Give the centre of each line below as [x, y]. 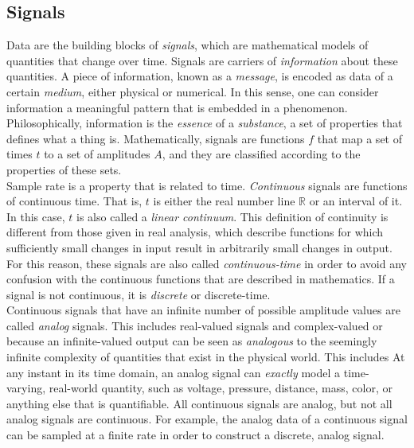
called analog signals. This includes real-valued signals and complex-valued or [195, 325]
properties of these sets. [64, 169]
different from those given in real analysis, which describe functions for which [195, 232]
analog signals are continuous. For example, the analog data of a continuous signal [207, 419]
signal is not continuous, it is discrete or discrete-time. [139, 294]
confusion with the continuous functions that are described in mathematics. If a [201, 279]
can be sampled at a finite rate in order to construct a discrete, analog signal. [195, 435]
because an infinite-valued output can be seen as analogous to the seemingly [192, 341]
